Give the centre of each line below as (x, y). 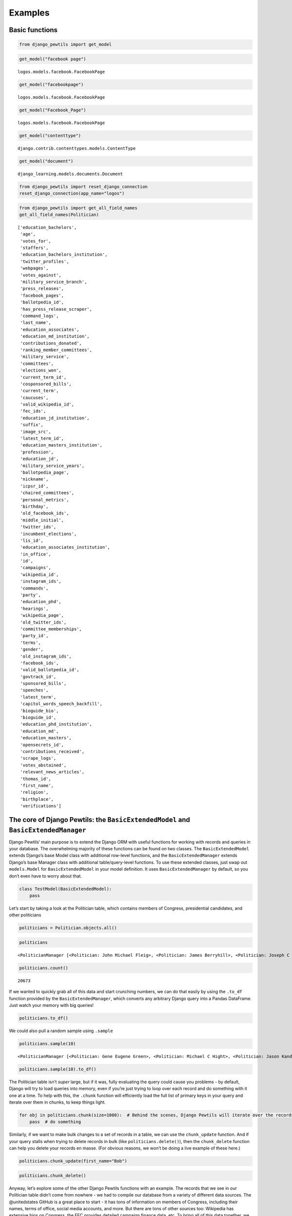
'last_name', (36, 323)
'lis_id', (32, 540)
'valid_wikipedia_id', (47, 404)
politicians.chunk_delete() (53, 1175)
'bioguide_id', (38, 718)
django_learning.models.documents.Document (70, 174)
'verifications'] (41, 806)
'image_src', (36, 431)
